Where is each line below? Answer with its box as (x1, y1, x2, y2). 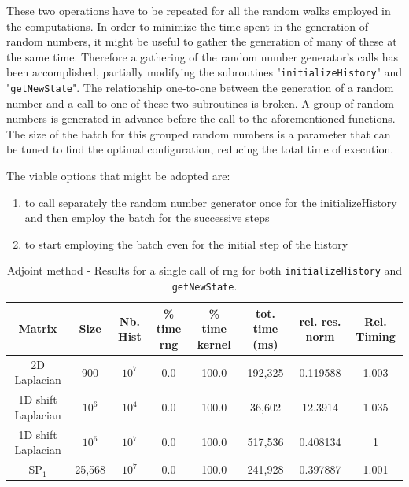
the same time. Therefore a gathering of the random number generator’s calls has (6, 48, 398, 65)
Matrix (18, 320, 57, 337)
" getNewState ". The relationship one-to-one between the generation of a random (6, 79, 394, 96)
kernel (197, 335, 231, 352)
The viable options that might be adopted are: (6, 168, 230, 184)
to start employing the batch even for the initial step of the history (24, 235, 348, 252)
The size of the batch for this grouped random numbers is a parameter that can (6, 125, 391, 142)
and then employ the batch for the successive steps (24, 209, 270, 226)
